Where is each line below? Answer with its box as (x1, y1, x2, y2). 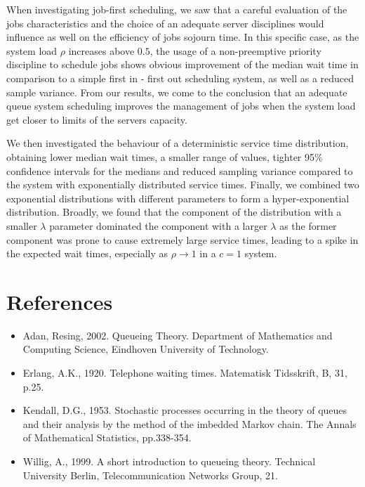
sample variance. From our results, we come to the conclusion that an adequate (6, 84, 347, 99)
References (6, 287, 113, 316)
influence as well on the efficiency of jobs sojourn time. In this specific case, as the (6, 30, 359, 44)
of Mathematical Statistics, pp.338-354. (22, 430, 192, 445)
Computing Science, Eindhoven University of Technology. (22, 342, 269, 356)
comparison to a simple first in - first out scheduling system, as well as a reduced (6, 70, 354, 85)
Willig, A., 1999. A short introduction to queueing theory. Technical (22, 453, 316, 468)
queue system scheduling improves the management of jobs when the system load (6, 98, 356, 113)
